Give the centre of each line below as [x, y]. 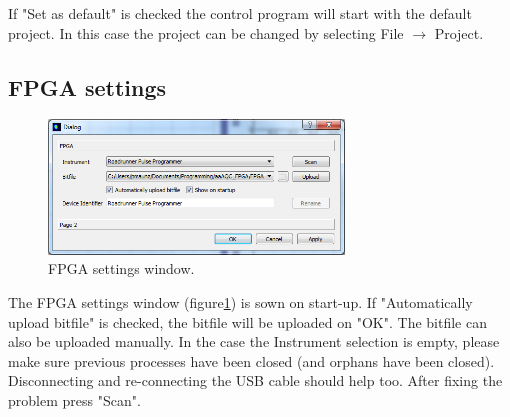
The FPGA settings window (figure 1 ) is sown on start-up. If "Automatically [240, 301]
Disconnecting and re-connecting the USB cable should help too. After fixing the [255, 380]
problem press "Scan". [74, 399]
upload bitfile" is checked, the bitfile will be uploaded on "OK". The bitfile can [247, 321]
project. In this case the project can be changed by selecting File [206, 32]
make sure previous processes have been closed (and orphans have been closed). [251, 360]
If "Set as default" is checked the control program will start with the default [240, 13]
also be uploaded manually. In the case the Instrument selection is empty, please [254, 341]
